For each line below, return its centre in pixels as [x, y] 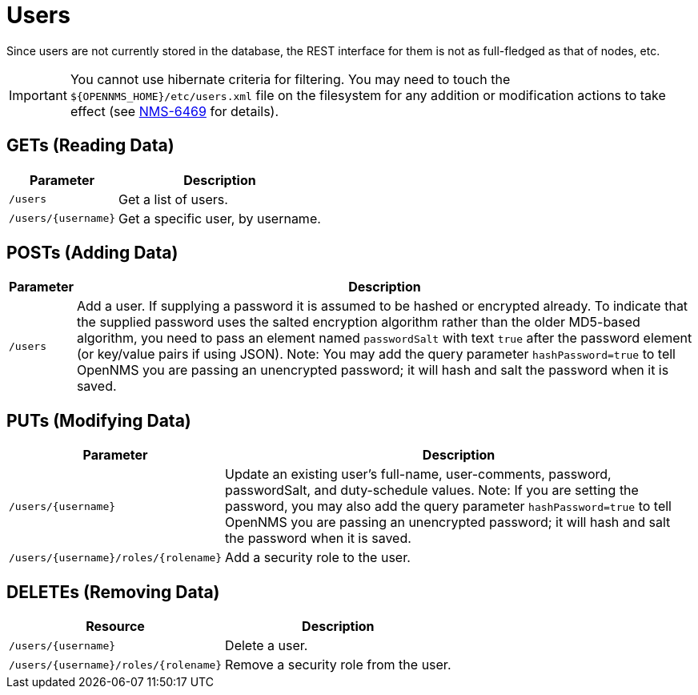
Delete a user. [267, 646]
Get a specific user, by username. [220, 218]
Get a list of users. [173, 199]
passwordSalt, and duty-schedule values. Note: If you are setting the [432, 490]
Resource [115, 627]
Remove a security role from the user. [338, 665]
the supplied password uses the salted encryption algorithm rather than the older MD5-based [358, 322]
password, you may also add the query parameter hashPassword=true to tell [448, 506]
